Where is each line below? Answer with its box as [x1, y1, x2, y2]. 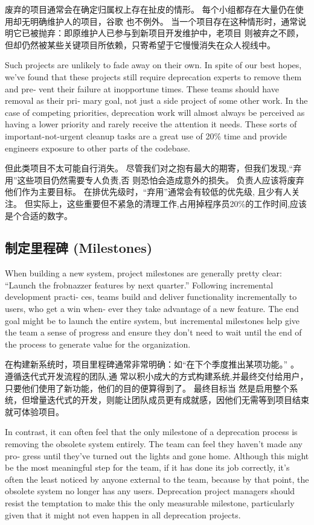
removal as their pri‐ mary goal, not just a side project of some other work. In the [5, 94, 308, 107]
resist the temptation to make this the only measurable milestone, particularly [5, 496, 295, 509]
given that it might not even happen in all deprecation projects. [5, 508, 241, 521]
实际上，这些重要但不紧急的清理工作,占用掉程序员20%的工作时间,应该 [33, 197, 307, 209]
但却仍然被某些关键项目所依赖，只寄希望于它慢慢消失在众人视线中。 [5, 38, 275, 51]
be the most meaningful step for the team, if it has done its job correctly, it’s [5, 461, 290, 474]
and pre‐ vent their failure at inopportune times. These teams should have [5, 82, 279, 95]
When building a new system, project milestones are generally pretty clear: [5, 267, 282, 279]
